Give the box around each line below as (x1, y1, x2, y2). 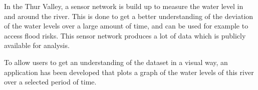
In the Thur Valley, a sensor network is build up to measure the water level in (4, 1, 243, 11)
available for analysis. (4, 40, 70, 50)
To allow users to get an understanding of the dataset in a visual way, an (4, 56, 228, 67)
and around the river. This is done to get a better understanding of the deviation (4, 10, 253, 21)
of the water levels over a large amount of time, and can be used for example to (4, 20, 248, 31)
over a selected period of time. (4, 76, 97, 87)
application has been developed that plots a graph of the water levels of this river (4, 66, 254, 77)
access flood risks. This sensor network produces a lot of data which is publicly (4, 30, 246, 40)
